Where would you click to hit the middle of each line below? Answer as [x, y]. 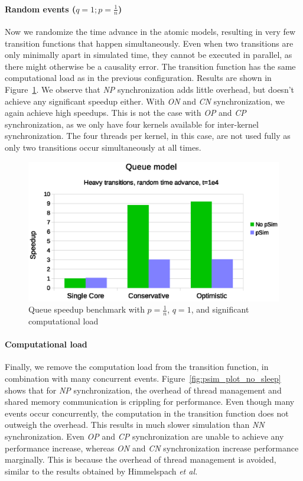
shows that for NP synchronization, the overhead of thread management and [143, 390]
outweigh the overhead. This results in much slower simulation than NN [135, 425]
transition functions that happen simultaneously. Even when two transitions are [149, 43]
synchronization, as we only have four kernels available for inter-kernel [132, 124]
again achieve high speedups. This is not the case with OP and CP [126, 113]
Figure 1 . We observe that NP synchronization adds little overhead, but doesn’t [150, 89]
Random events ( [40, 9]
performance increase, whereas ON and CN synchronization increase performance [152, 448]
